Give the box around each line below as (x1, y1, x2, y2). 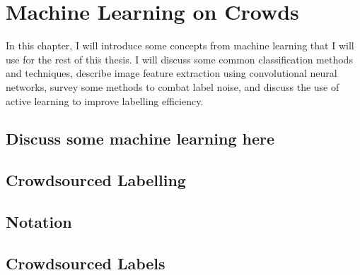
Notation (6, 211, 72, 233)
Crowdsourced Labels (6, 252, 166, 274)
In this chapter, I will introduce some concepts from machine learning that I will (6, 38, 354, 53)
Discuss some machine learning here (6, 128, 275, 149)
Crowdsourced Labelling (6, 169, 186, 191)
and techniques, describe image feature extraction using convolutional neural (6, 66, 337, 80)
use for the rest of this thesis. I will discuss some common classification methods (6, 51, 353, 66)
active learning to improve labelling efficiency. (6, 93, 204, 108)
